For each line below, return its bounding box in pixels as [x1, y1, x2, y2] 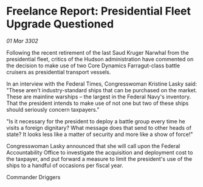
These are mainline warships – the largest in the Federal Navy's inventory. [6, 93, 191, 100]
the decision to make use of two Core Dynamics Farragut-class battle [6, 62, 181, 69]
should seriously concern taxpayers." [6, 106, 100, 113]
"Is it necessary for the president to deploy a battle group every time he [6, 117, 185, 125]
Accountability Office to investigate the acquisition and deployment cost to [6, 149, 193, 156]
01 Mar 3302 [6, 37, 38, 44]
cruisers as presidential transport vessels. [6, 68, 111, 75]
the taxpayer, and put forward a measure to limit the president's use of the [6, 155, 193, 162]
